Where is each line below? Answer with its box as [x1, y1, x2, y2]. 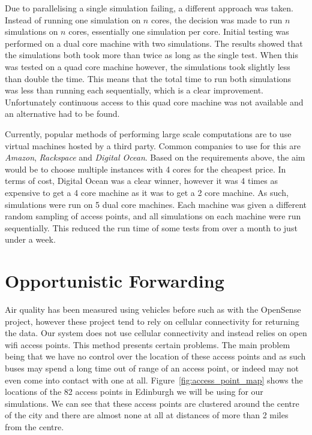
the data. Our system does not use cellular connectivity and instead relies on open [5, 327, 307, 339]
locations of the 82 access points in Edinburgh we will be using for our [5, 385, 263, 398]
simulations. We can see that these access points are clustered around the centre [5, 397, 299, 409]
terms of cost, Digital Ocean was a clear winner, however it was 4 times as [5, 174, 278, 187]
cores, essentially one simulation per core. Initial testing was [68, 25, 289, 38]
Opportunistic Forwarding [5, 268, 224, 293]
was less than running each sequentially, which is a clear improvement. [5, 84, 263, 96]
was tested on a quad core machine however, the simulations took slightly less [5, 60, 290, 72]
